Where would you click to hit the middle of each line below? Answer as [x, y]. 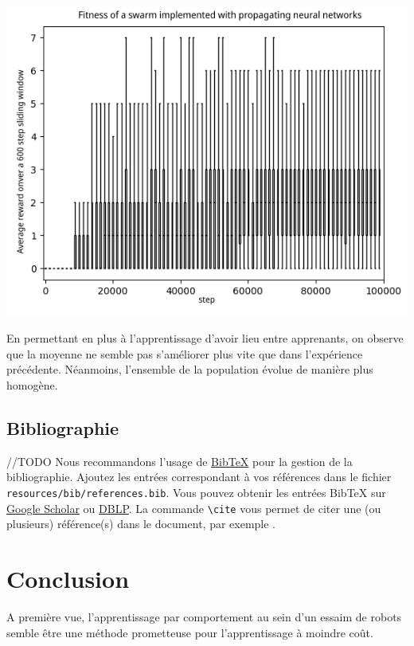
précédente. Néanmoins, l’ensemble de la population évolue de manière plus [190, 369]
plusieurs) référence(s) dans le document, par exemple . [141, 524]
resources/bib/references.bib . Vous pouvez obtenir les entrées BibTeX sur [196, 492]
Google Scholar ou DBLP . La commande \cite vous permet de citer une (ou [194, 508]
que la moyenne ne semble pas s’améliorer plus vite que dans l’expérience [185, 353]
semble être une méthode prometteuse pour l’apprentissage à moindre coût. [190, 632]
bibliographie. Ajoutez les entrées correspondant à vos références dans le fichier [199, 477]
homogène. [32, 384]
